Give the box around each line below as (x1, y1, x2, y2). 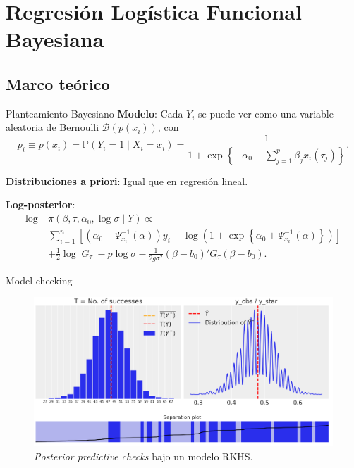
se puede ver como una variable (198, 106, 334, 120)
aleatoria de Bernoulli (6, 120, 99, 134)
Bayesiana (6, 25, 104, 53)
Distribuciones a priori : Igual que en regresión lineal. (6, 173, 248, 188)
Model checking (6, 272, 73, 287)
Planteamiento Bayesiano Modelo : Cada (6, 106, 183, 120)
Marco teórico (6, 72, 110, 94)
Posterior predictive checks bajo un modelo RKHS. (34, 448, 253, 463)
